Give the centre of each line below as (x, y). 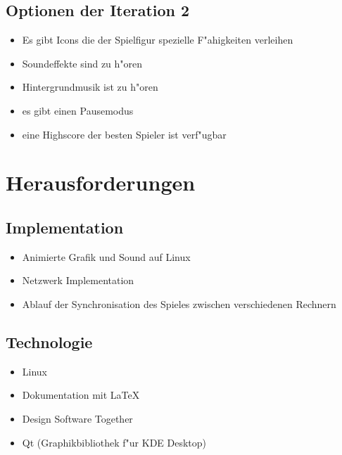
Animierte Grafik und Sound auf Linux (106, 256)
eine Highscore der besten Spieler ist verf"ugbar (124, 134)
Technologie (49, 341)
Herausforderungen (101, 182)
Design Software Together (77, 418)
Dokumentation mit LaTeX (81, 395)
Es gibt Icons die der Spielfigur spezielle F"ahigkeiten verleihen (158, 40)
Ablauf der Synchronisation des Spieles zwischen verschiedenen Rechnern (179, 303)
